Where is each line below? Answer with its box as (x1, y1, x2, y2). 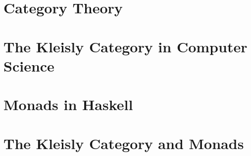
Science (3, 55, 54, 76)
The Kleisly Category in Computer (3, 36, 248, 56)
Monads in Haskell (3, 94, 133, 115)
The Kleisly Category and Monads (3, 133, 244, 153)
